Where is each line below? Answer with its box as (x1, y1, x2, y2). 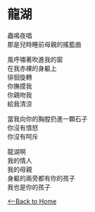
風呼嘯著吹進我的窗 (7, 55, 63, 64)
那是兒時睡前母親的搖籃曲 (7, 40, 82, 48)
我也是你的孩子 (7, 182, 51, 191)
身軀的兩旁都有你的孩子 (7, 174, 75, 182)
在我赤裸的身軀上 (7, 64, 57, 72)
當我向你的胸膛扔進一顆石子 (7, 114, 88, 123)
